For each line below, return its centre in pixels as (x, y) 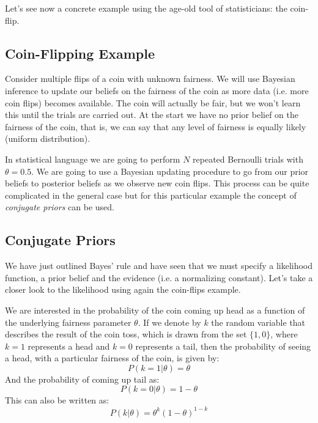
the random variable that (258, 322)
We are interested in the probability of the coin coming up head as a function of (155, 310)
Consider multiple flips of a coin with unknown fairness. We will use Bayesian (150, 79)
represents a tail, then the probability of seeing (223, 346)
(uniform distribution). (48, 138)
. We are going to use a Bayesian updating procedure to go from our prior (170, 171)
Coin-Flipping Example (80, 53)
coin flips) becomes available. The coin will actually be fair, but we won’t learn (153, 102)
